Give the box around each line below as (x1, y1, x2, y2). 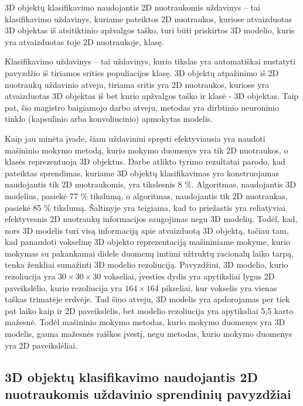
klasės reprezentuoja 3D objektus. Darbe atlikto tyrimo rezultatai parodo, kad (5, 155, 285, 168)
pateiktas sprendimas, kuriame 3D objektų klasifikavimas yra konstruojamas (5, 166, 279, 179)
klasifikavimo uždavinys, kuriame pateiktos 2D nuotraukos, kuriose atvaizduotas (5, 12, 292, 25)
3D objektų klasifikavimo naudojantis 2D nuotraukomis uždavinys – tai (5, 1, 260, 13)
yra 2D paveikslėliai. (5, 339, 77, 351)
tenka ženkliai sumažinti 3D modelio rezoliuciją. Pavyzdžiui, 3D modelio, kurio (5, 258, 288, 271)
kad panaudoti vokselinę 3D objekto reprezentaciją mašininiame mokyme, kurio (5, 236, 290, 248)
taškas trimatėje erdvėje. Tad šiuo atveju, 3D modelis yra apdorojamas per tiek (5, 293, 290, 305)
